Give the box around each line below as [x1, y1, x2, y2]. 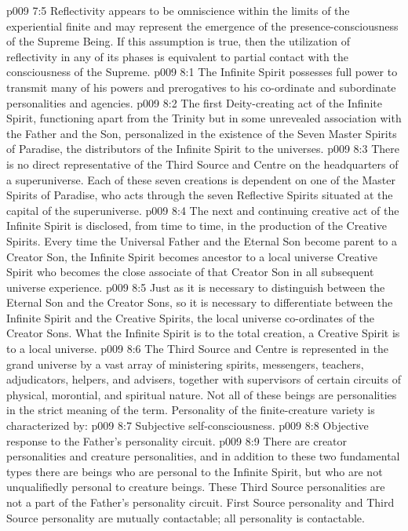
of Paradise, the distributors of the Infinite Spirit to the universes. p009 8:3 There [6, 140, 399, 157]
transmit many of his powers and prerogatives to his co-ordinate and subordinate [6, 78, 396, 95]
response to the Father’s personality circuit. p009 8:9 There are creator [6, 432, 348, 449]
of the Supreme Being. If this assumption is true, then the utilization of [6, 33, 351, 49]
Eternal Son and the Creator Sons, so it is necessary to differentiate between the [6, 294, 393, 311]
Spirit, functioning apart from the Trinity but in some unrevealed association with [6, 110, 402, 126]
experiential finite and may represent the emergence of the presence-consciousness [6, 17, 399, 34]
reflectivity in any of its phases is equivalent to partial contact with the [6, 48, 348, 64]
